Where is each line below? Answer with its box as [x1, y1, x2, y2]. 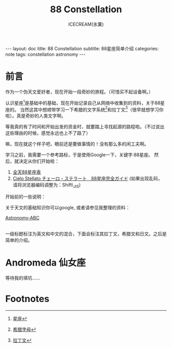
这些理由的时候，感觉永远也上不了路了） [5, 130, 91, 136]
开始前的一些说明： [5, 193, 46, 200]
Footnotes [5, 293, 50, 305]
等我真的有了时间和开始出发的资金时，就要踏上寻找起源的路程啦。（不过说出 [5, 124, 165, 130]
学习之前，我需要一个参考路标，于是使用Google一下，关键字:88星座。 [5, 152, 153, 158]
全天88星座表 [12, 169, 41, 175]
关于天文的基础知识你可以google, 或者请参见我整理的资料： [5, 204, 131, 210]
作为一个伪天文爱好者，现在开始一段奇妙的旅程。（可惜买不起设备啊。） [5, 89, 154, 95]
